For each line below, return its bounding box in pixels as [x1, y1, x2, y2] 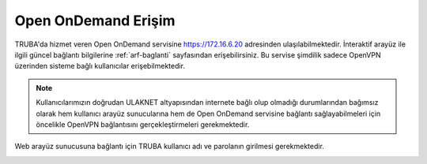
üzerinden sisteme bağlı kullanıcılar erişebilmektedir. [14, 61, 186, 71]
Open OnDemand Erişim [14, 12, 176, 29]
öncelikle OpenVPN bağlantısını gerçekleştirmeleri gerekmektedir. [36, 119, 250, 129]
